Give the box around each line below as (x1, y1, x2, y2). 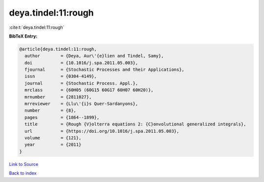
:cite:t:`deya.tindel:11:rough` (9, 24, 65, 30)
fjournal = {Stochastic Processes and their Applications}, (24, 67, 185, 73)
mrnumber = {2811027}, (24, 94, 92, 100)
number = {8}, (24, 108, 77, 113)
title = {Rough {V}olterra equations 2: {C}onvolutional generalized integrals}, (24, 121, 246, 127)
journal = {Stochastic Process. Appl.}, (24, 81, 138, 86)
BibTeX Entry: (9, 33, 38, 39)
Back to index (9, 170, 37, 176)
